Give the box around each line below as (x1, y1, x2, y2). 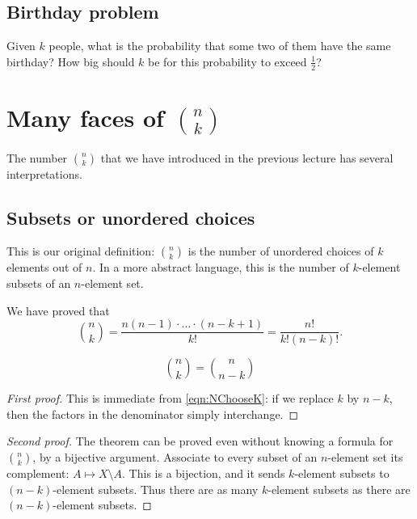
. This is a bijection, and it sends (122, 464, 285, 481)
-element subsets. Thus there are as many (53, 480, 259, 497)
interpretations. (6, 165, 82, 182)
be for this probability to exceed (148, 53, 307, 70)
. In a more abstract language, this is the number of (92, 259, 349, 276)
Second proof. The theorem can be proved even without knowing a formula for (6, 432, 394, 449)
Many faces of (6, 100, 164, 133)
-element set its (327, 448, 403, 465)
